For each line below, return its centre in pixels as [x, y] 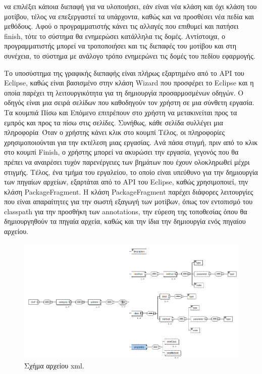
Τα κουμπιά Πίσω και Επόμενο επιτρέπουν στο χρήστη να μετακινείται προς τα [121, 112]
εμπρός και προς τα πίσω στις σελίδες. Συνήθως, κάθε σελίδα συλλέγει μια [114, 122]
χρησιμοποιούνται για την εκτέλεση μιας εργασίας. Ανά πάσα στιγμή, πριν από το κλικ [131, 142]
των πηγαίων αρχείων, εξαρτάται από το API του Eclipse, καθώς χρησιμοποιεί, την [126, 182]
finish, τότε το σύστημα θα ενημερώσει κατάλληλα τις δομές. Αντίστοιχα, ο [115, 36]
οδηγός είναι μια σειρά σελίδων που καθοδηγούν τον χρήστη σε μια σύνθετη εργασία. [129, 102]
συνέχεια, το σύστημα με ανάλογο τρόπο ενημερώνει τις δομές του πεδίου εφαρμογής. [130, 55]
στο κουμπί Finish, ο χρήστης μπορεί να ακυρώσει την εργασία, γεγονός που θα [121, 152]
